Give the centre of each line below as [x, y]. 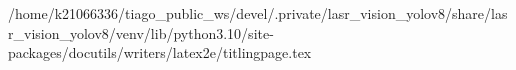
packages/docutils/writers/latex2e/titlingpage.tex [160, 52]
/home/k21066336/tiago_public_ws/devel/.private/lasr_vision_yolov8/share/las [258, 13]
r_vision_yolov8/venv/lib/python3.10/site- [141, 32]
